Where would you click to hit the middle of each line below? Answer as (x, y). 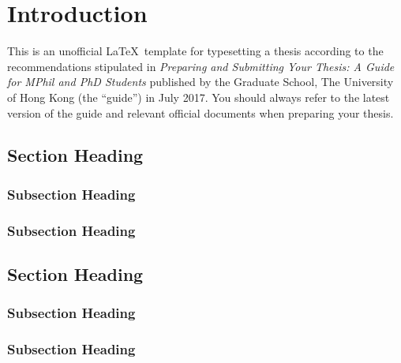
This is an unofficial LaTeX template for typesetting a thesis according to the (195, 51)
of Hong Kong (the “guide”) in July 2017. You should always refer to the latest (199, 97)
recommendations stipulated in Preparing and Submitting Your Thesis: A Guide (201, 66)
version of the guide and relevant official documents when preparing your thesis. (200, 112)
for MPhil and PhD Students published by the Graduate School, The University (200, 82)
